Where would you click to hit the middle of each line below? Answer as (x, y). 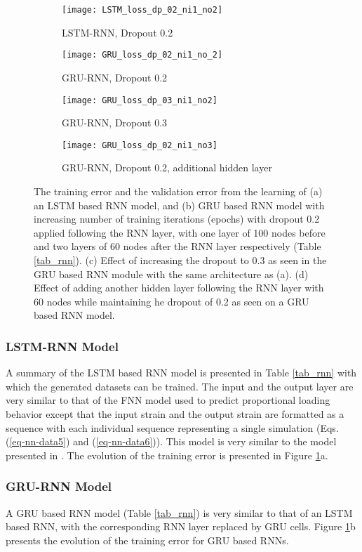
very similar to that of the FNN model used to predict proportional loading (168, 400)
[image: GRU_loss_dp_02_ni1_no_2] (142, 55)
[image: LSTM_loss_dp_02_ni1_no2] (142, 10)
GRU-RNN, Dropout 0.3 (115, 123)
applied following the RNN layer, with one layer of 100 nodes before (180, 232)
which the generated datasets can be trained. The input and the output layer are (180, 386)
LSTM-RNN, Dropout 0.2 (118, 32)
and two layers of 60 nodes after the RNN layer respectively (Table (177, 246)
